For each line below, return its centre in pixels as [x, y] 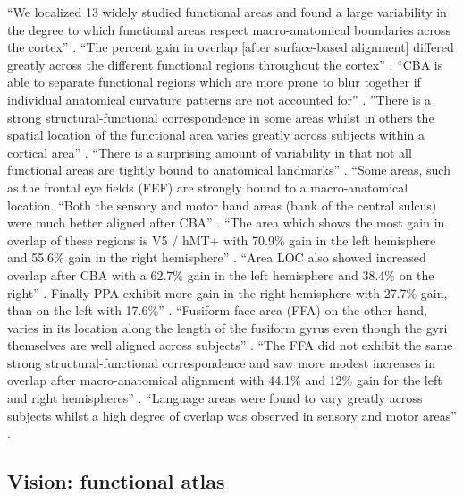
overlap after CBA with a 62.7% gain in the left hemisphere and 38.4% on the [221, 274]
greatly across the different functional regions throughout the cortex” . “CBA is [225, 64]
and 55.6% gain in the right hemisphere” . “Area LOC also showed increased [217, 257]
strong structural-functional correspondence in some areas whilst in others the [221, 117]
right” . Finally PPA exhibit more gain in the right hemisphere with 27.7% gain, [227, 292]
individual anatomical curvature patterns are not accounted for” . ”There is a [219, 99]
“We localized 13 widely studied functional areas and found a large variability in [227, 12]
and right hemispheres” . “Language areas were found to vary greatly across [215, 398]
